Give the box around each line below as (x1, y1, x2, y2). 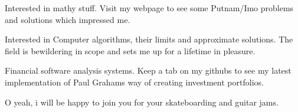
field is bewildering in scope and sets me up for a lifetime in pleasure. (5, 44, 256, 57)
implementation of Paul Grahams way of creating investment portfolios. (5, 75, 264, 88)
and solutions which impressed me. (5, 13, 130, 25)
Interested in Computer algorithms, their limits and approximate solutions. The (5, 33, 293, 45)
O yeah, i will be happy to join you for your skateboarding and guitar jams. (5, 95, 279, 108)
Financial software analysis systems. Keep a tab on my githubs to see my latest (5, 64, 292, 77)
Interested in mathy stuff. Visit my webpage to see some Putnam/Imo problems (5, 2, 294, 14)
